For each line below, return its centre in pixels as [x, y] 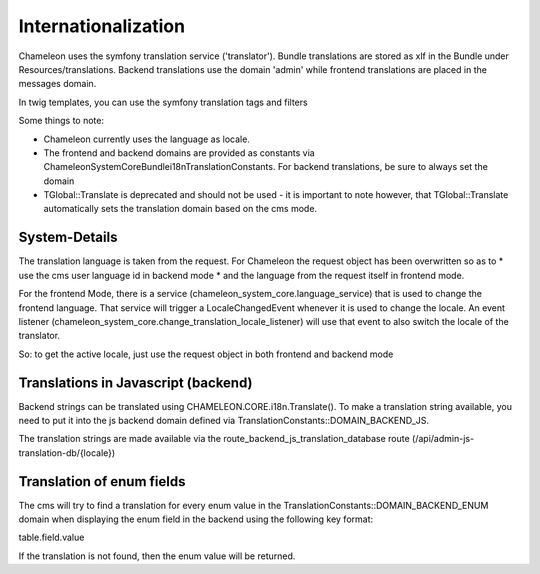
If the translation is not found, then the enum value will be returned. [157, 556]
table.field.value [51, 537]
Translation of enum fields [102, 481]
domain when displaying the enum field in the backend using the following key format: [196, 519]
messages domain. [57, 84]
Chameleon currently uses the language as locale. [146, 139]
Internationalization [101, 26]
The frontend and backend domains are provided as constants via [179, 152]
